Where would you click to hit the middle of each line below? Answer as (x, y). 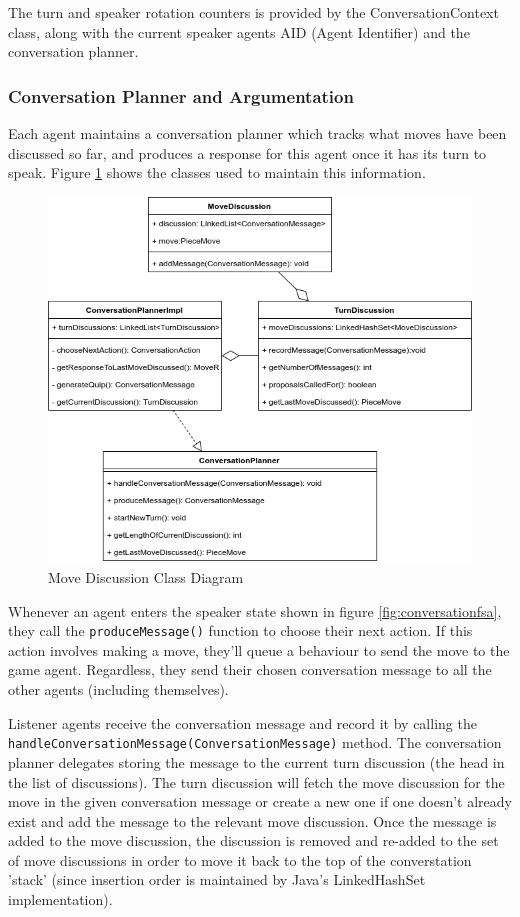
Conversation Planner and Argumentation (181, 95)
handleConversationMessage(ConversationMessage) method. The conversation (255, 742)
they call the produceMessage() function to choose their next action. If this (240, 630)
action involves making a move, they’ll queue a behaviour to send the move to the (259, 649)
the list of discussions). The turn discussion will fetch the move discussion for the (256, 781)
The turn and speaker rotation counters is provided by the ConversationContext (253, 12)
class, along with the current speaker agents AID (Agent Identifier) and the (239, 31)
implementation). (60, 899)
